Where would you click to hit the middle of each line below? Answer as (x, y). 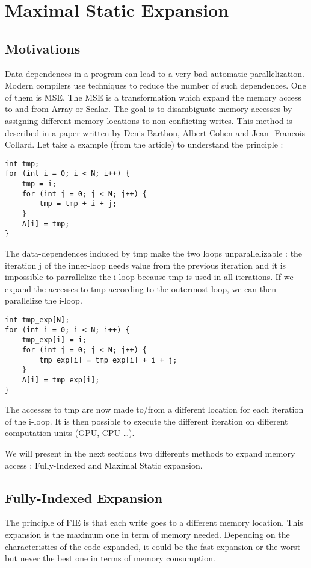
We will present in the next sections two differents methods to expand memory (150, 453)
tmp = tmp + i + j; (78, 204)
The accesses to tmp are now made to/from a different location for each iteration (154, 409)
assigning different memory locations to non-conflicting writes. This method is (149, 120)
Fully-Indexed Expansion (84, 497)
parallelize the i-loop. (44, 300)
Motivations (43, 48)
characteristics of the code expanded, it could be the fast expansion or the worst (153, 546)
